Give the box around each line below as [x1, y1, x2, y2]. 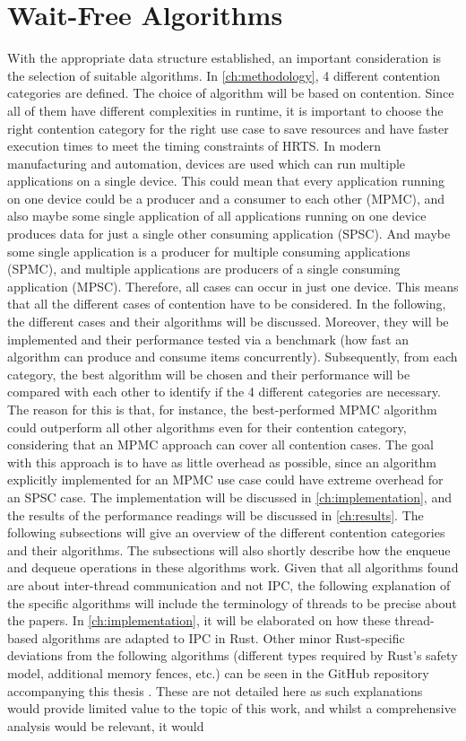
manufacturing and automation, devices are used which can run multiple [7, 153, 406, 172]
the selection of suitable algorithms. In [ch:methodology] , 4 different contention [7, 65, 440, 84]
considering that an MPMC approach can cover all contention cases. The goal [7, 435, 434, 454]
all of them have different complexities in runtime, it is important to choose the [7, 100, 444, 119]
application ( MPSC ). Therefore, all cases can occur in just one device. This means [7, 276, 459, 295]
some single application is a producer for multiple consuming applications [7, 241, 410, 260]
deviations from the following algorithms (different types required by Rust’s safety [7, 646, 458, 665]
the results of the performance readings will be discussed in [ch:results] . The [7, 505, 424, 524]
